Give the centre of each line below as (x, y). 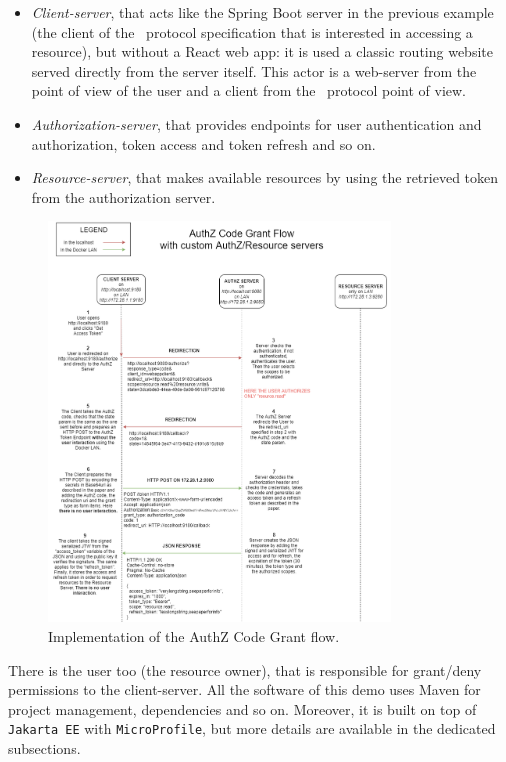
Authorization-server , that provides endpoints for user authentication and (256, 123)
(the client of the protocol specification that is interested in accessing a (252, 31)
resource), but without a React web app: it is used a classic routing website (262, 51)
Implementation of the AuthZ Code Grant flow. (194, 635)
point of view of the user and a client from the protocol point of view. (249, 90)
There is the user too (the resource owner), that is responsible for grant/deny (245, 669)
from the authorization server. (123, 196)
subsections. (44, 747)
